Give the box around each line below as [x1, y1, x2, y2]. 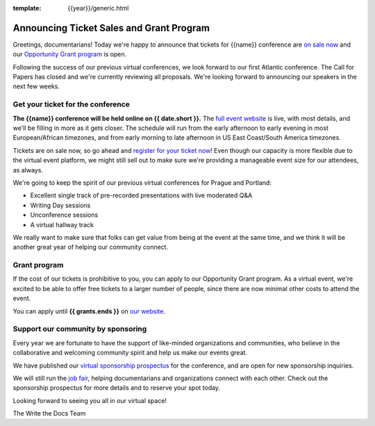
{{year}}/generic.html [67, 4, 129, 12]
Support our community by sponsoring [12, 324, 147, 334]
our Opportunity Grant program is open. [12, 50, 127, 58]
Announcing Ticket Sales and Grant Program [12, 22, 210, 34]
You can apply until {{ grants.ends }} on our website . [12, 306, 166, 316]
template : [12, 4, 42, 12]
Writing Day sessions [30, 201, 91, 209]
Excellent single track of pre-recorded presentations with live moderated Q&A [30, 191, 253, 199]
